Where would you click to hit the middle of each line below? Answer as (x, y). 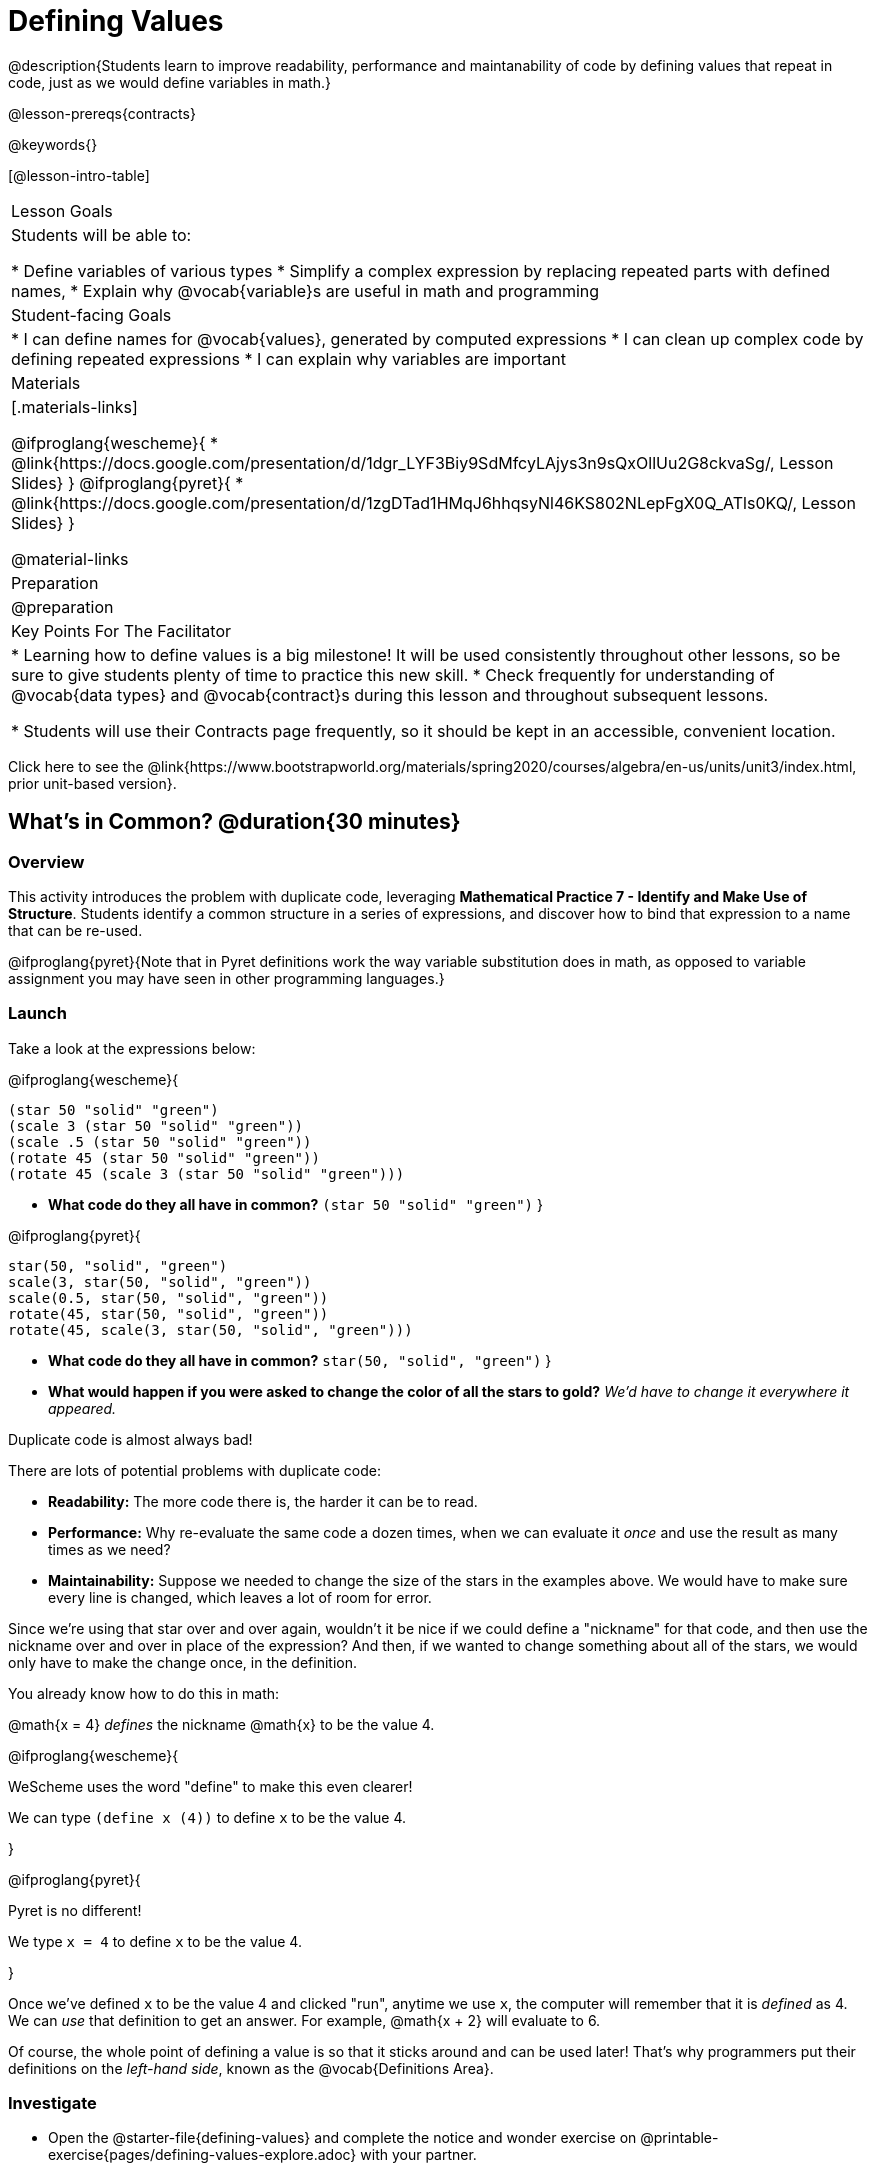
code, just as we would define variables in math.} (169, 82)
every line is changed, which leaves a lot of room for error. (240, 1597)
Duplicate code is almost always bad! (130, 1439)
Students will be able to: (101, 234)
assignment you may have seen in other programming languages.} (226, 978)
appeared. (82, 1408)
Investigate (52, 2103)
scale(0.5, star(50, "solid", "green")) (168, 1297)
